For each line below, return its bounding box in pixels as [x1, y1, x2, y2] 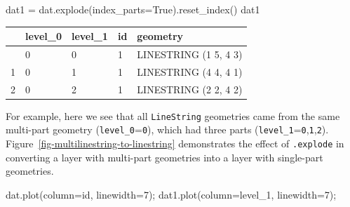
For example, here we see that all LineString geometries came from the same [6, 108, 340, 123]
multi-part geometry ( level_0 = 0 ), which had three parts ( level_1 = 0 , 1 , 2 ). [6, 122, 329, 137]
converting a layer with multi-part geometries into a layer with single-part [6, 149, 323, 164]
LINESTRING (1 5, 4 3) [137, 46, 243, 61]
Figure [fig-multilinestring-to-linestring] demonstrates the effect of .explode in [6, 136, 344, 151]
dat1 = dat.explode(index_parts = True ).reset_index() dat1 [6, 2, 260, 16]
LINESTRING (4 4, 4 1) [137, 64, 243, 79]
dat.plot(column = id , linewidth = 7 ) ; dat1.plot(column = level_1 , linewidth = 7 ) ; [6, 187, 337, 201]
